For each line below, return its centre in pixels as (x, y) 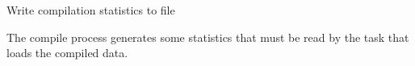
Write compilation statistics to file (91, 10)
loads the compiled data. (67, 53)
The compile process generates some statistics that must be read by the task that (208, 37)
